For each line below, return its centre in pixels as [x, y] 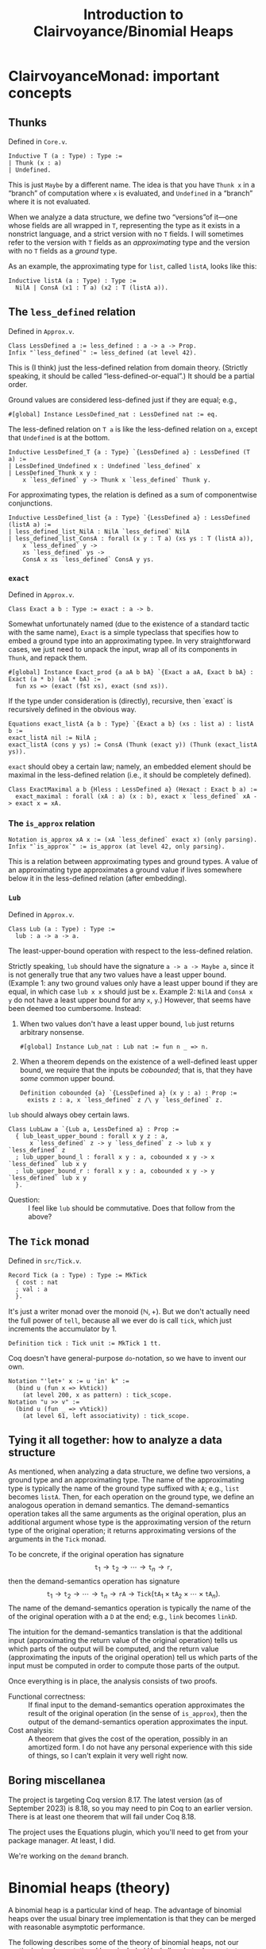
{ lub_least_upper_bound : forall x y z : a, [92, 1136]
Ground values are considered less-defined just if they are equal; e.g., [123, 400]
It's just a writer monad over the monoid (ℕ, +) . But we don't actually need [129, 1311]
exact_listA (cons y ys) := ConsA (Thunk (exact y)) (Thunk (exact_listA [133, 745]
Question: [24, 1199]
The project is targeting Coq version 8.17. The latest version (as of [116, 1800]
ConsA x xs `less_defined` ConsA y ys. [89, 559]
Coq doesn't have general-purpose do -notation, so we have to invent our [127, 1358]
